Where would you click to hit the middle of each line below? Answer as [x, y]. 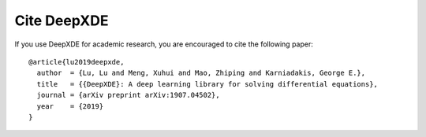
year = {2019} [70, 106]
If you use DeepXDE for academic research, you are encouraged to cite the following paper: [164, 44]
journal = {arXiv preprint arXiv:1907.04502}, [128, 95]
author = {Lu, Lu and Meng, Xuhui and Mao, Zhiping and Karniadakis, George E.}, [201, 73]
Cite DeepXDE [62, 20]
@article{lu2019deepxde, [77, 62]
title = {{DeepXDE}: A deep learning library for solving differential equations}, [207, 84]
